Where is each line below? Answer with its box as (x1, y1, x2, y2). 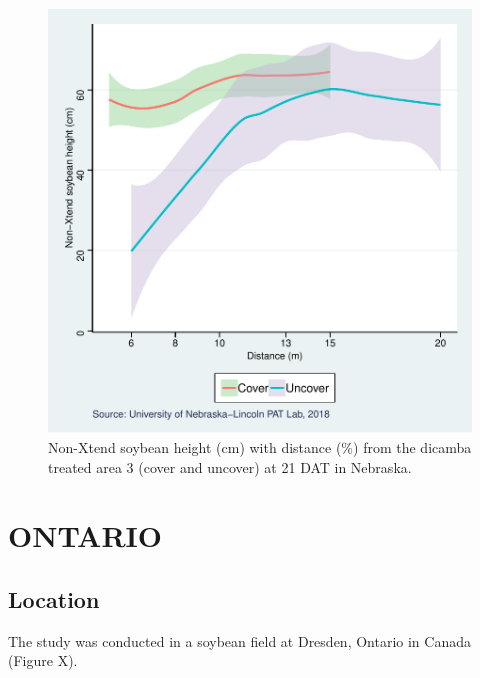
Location (8, 583, 100, 614)
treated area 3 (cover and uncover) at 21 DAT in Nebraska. (48, 456, 412, 477)
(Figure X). (8, 650, 78, 671)
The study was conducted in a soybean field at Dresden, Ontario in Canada (8, 630, 471, 651)
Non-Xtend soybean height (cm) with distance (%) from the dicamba (48, 437, 472, 457)
